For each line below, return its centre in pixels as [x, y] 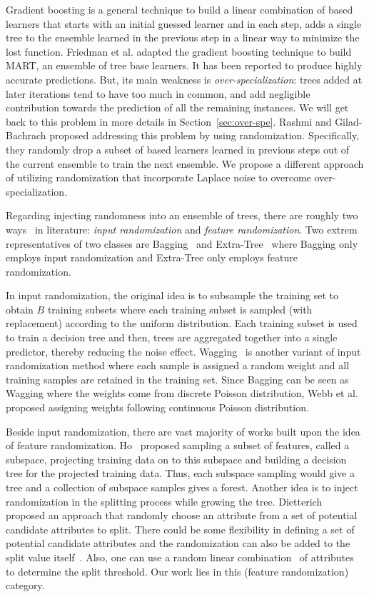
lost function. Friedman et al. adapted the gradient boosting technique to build [179, 51]
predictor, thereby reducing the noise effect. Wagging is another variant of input [183, 351]
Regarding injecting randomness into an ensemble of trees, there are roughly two [182, 215]
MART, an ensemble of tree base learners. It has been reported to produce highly [184, 65]
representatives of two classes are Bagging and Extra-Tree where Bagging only [182, 243]
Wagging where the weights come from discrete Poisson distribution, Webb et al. [182, 393]
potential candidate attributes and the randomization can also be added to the [178, 543]
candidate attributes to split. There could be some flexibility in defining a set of [180, 529]
